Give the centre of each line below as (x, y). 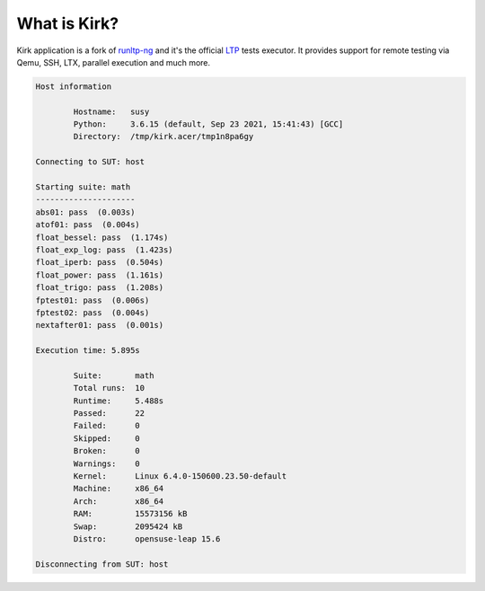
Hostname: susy (111, 111)
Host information (74, 86)
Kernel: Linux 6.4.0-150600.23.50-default (180, 476)
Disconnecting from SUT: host (102, 564)
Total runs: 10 (109, 388)
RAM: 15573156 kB (130, 514)
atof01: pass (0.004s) (88, 225)
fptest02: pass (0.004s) (93, 313)
